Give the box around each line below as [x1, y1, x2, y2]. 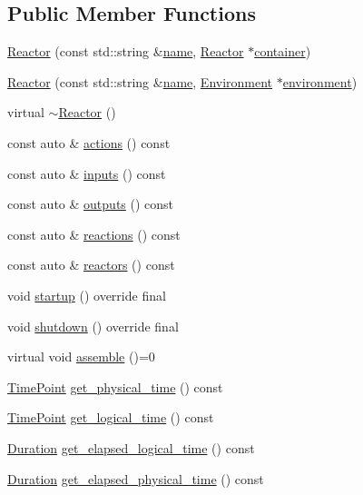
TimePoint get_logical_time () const [7, 408, 214, 427]
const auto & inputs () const [7, 163, 166, 183]
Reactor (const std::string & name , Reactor [7, 42, 244, 61]
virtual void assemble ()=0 [7, 347, 155, 366]
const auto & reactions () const [7, 224, 181, 243]
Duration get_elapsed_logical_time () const [7, 438, 255, 457]
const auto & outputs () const [7, 194, 174, 213]
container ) [254, 42, 311, 61]
